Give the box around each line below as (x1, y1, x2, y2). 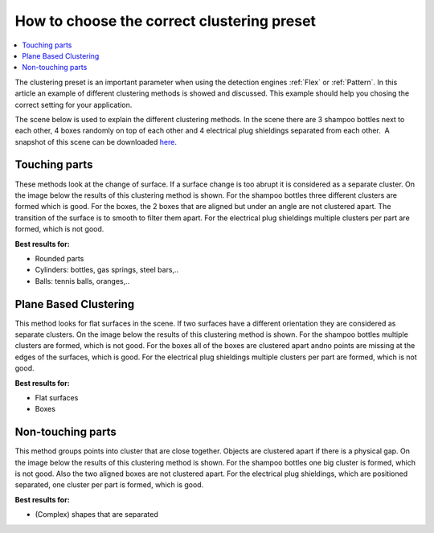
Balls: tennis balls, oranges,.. (35, 276, 130, 285)
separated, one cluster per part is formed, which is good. (14, 480, 204, 490)
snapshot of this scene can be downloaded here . (14, 137, 177, 146)
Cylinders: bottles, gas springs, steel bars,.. (35, 265, 179, 275)
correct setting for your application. (14, 100, 133, 109)
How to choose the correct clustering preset (14, 12, 317, 30)
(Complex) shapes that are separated (35, 510, 158, 519)
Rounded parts (35, 253, 84, 263)
